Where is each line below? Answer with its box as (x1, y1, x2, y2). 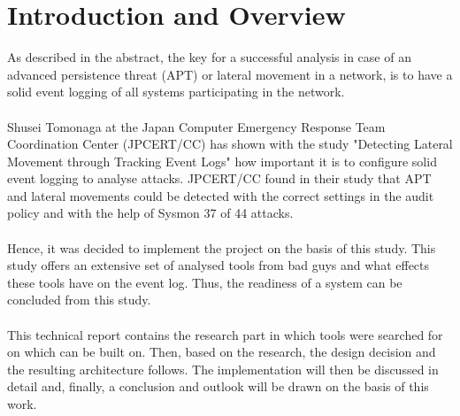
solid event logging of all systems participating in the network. (7, 82, 345, 101)
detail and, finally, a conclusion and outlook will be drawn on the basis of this (7, 377, 429, 396)
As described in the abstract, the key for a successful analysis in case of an (7, 48, 411, 66)
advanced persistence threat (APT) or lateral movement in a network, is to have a (7, 65, 453, 83)
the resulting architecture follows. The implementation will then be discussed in (7, 359, 439, 378)
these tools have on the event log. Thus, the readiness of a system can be (7, 273, 402, 291)
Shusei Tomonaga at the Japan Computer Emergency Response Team (7, 117, 386, 135)
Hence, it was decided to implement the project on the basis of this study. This (7, 238, 436, 257)
